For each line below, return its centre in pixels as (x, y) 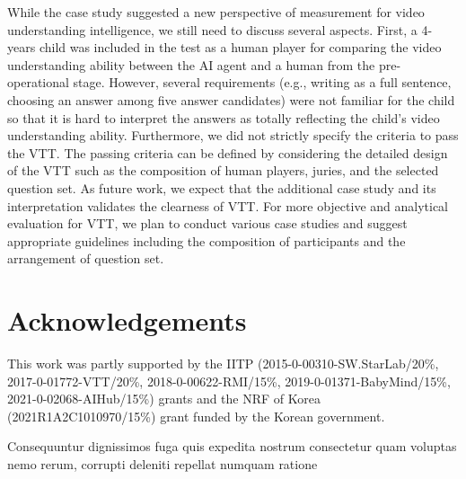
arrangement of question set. (86, 258)
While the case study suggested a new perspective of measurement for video (216, 12)
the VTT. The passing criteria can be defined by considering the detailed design (228, 152)
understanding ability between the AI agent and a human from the (191, 64)
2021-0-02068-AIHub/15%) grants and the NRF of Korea (164, 399)
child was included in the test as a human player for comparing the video (240, 47)
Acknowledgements (127, 320)
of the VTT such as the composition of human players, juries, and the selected (223, 170)
